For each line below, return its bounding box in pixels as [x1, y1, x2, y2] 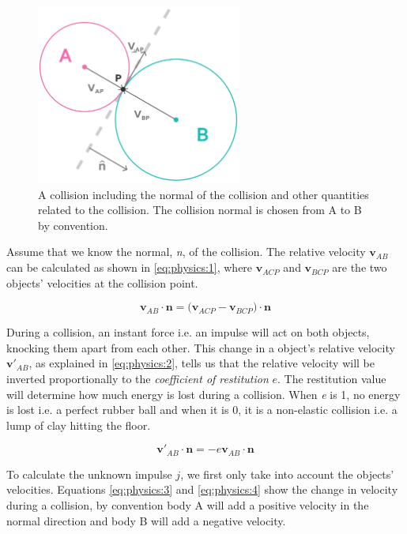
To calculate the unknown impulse [6, 465, 172, 482]
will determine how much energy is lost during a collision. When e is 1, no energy [6, 385, 401, 402]
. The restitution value [277, 370, 386, 387]
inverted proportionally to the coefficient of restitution [6, 370, 269, 387]
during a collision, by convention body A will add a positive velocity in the [6, 497, 369, 513]
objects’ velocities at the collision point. [6, 274, 198, 291]
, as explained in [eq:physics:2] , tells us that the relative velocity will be [28, 355, 375, 371]
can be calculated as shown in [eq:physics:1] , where [6, 259, 253, 276]
